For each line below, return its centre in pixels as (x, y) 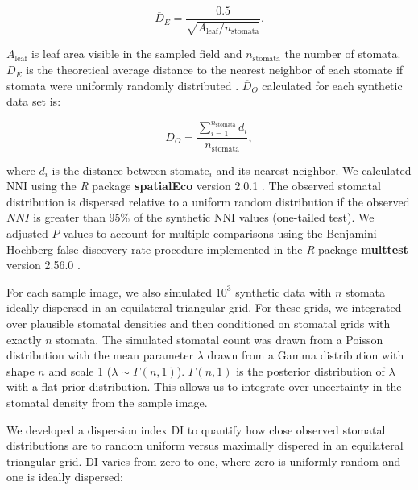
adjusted (27, 233)
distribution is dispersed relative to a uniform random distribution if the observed (208, 201)
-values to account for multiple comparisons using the (191, 233)
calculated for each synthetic (332, 85)
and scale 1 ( (80, 370)
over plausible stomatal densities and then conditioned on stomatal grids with (199, 323)
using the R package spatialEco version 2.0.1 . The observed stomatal (206, 186)
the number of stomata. (343, 54)
